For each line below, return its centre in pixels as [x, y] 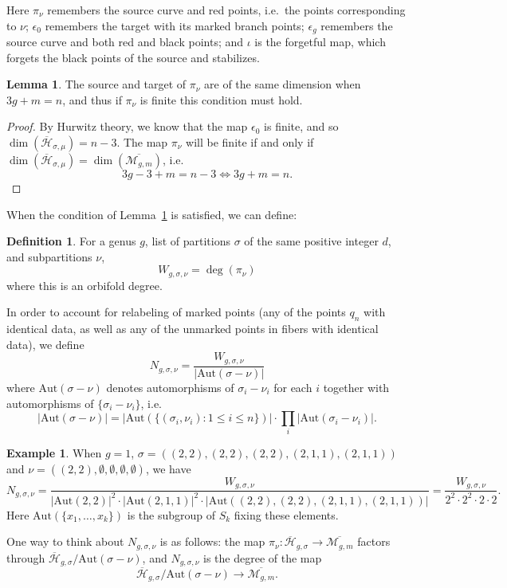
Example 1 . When [54, 453]
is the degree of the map [263, 557]
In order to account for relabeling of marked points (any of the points [176, 312]
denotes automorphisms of [170, 387]
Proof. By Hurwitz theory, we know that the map [127, 126]
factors [374, 541]
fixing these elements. [286, 514]
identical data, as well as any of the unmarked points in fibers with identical [193, 329]
